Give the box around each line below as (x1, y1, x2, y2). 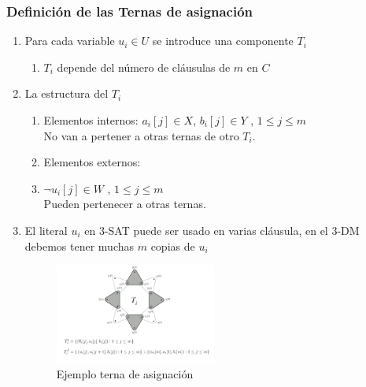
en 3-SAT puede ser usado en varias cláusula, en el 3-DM (84, 221, 360, 238)
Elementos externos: (43, 154, 141, 170)
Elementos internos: (43, 112, 139, 128)
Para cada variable (24, 32, 115, 49)
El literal (24, 221, 68, 238)
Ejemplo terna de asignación (56, 366, 194, 382)
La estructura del (24, 85, 109, 102)
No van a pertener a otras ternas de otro (43, 127, 239, 143)
